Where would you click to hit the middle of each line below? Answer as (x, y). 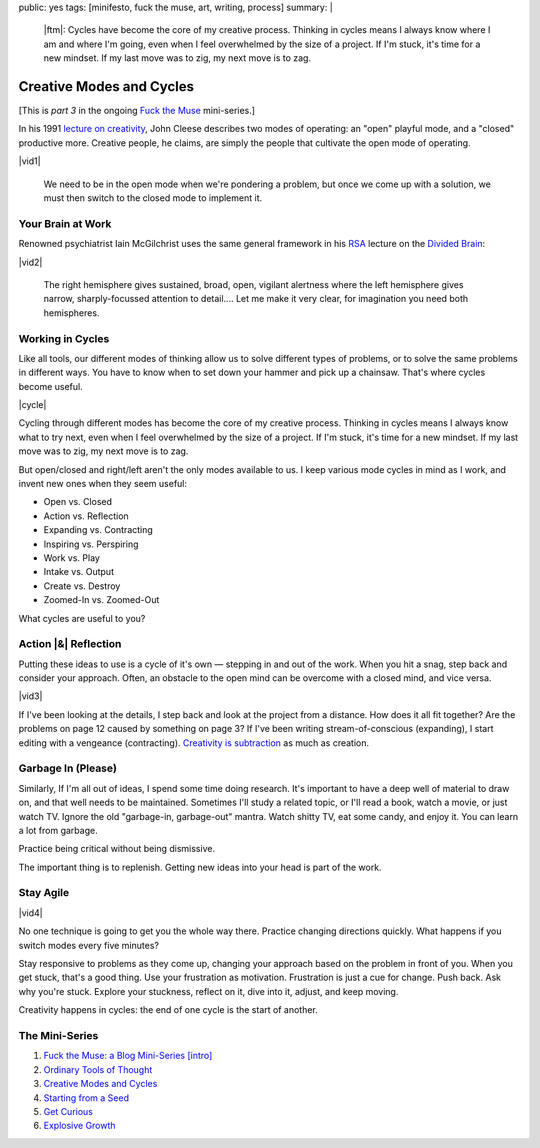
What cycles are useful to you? (82, 618)
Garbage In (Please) (67, 768)
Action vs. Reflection (86, 516)
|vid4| (31, 912)
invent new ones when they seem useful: (103, 483)
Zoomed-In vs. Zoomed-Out (101, 600)
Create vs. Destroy (82, 586)
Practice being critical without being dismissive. (116, 849)
